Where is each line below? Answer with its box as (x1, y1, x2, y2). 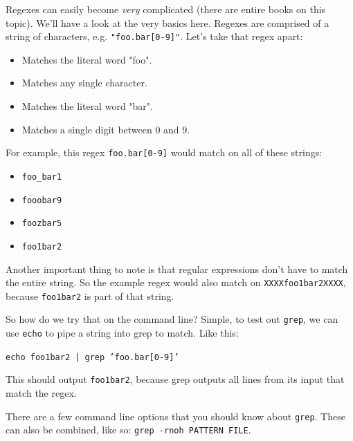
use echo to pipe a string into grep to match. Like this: (6, 326, 239, 340)
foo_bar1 (21, 171, 62, 182)
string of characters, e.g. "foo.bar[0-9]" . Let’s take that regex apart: (6, 29, 303, 44)
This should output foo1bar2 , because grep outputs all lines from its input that (6, 372, 345, 386)
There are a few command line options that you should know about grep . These (6, 409, 345, 423)
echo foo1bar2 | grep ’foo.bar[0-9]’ (6, 352, 179, 362)
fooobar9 (21, 195, 62, 205)
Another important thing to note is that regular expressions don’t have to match (6, 261, 348, 276)
